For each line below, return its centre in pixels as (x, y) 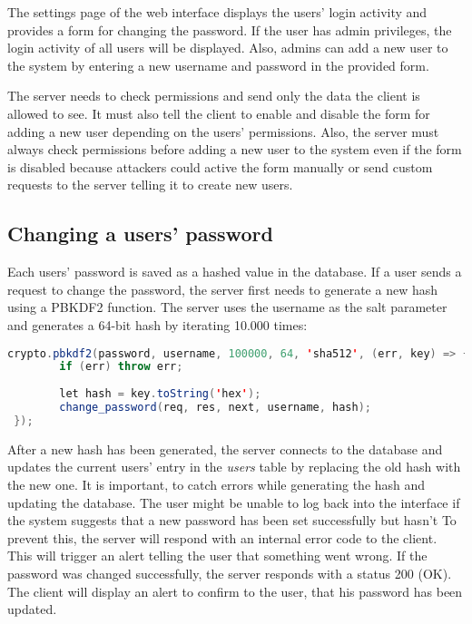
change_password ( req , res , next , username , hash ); (216, 408)
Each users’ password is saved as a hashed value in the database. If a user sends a (235, 272)
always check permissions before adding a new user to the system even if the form (235, 149)
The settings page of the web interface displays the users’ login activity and (217, 12)
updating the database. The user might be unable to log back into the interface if (234, 502)
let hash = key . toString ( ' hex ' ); (160, 394)
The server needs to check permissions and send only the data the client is (214, 96)
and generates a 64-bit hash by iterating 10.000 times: (157, 324)
